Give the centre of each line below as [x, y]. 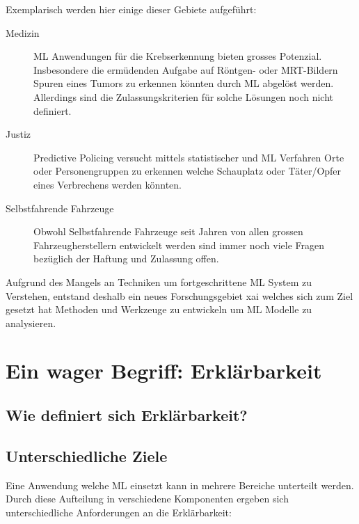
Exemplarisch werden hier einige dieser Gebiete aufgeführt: [131, 9]
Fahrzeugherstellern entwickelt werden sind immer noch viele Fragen [179, 245]
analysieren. [31, 323]
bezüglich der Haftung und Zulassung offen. [126, 259]
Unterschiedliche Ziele [87, 455]
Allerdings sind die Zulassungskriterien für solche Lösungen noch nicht [184, 96]
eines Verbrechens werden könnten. [107, 184]
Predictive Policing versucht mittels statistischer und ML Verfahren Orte [189, 157]
